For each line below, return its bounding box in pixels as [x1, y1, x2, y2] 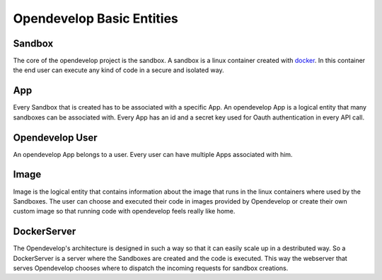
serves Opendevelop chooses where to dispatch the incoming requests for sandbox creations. [13, 264, 289, 272]
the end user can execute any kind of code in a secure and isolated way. [13, 66, 224, 74]
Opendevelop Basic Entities [13, 11, 178, 26]
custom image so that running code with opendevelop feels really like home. [13, 207, 236, 216]
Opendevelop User [13, 132, 98, 144]
